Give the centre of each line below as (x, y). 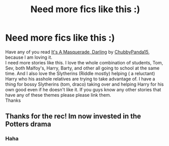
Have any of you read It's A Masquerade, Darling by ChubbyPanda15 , (77, 52)
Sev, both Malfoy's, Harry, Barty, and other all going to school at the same (82, 68)
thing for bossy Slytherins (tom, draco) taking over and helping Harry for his (84, 84)
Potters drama (28, 124)
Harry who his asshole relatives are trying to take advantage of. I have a (80, 79)
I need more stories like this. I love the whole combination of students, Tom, (84, 62)
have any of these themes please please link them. (58, 95)
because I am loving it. (29, 57)
